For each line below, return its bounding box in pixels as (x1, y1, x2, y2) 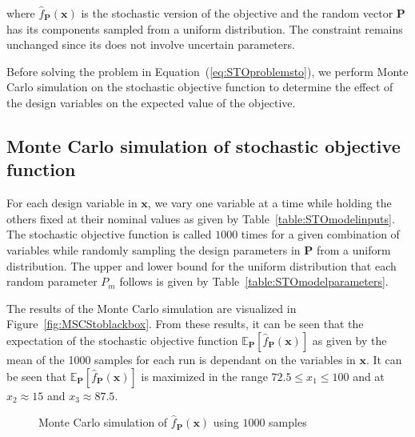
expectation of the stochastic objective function (6, 331, 238, 348)
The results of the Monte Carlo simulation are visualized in (6, 299, 297, 316)
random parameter (6, 273, 98, 290)
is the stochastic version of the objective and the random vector (81, 5, 393, 21)
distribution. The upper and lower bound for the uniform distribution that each (6, 257, 397, 274)
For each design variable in (6, 194, 138, 211)
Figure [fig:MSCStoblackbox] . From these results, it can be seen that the (6, 315, 364, 332)
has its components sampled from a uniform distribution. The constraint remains (6, 20, 403, 37)
